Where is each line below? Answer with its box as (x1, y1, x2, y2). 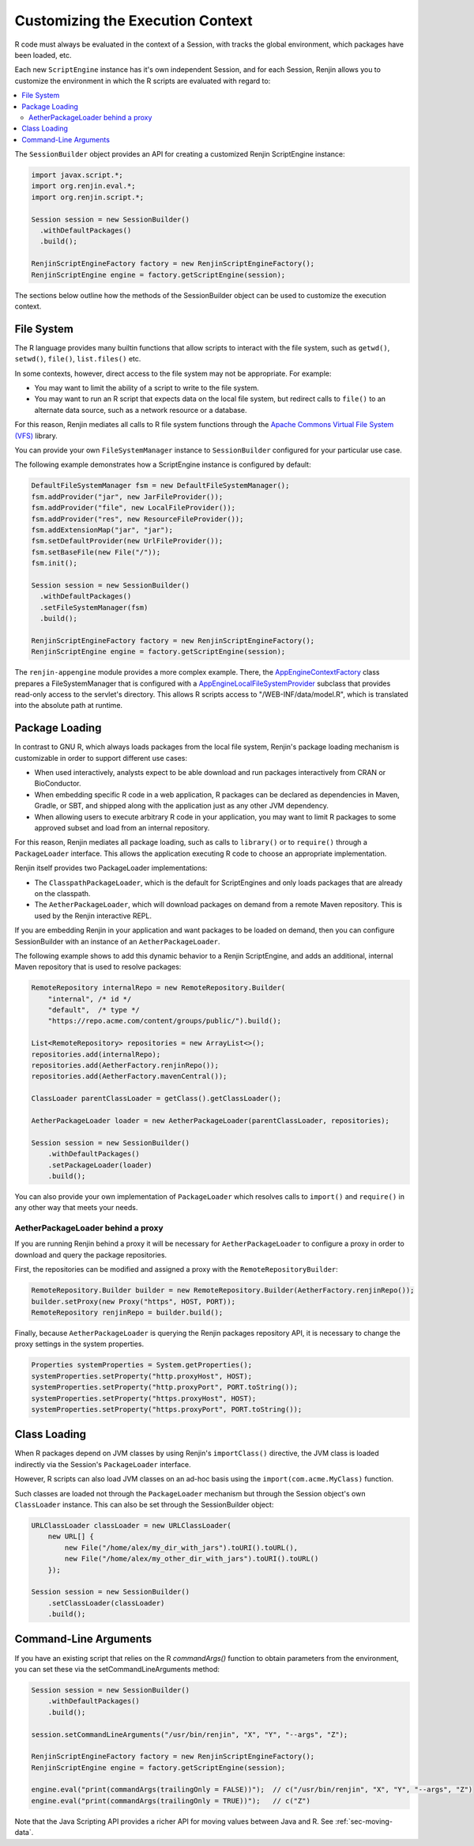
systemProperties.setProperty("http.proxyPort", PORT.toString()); (31, 1383, 299, 1392)
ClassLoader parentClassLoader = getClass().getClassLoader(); (31, 1094, 282, 1103)
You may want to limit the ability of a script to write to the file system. (34, 384, 260, 393)
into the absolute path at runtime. (14, 701, 122, 710)
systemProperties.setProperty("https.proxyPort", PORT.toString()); (31, 1405, 303, 1413)
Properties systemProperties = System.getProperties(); (31, 1360, 253, 1370)
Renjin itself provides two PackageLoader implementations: (14, 863, 208, 873)
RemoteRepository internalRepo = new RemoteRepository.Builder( (31, 983, 286, 993)
